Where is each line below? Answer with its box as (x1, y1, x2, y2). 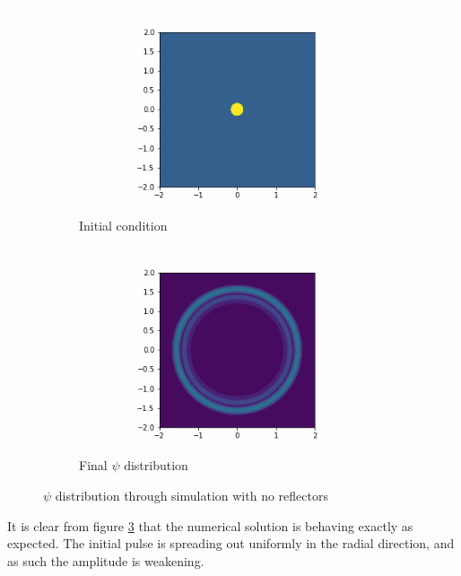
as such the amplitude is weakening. (7, 551, 204, 570)
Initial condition (79, 215, 168, 234)
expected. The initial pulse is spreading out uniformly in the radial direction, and (7, 534, 455, 553)
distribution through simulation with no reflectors (55, 486, 328, 505)
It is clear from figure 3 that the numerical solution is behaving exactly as (7, 516, 413, 535)
